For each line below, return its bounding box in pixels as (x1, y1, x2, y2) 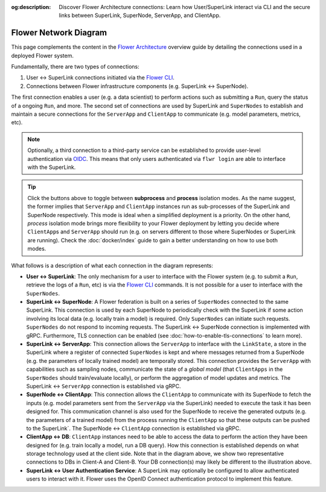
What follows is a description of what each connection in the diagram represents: (11, 262, 214, 269)
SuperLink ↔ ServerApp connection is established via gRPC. (26, 382, 181, 389)
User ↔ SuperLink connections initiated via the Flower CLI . (26, 74, 174, 81)
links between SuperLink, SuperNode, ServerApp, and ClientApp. (59, 12, 221, 19)
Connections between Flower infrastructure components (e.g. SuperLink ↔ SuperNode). (26, 82, 249, 90)
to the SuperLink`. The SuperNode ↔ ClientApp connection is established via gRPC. (26, 424, 241, 432)
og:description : (11, 4, 51, 10)
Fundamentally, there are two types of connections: (11, 63, 139, 71)
